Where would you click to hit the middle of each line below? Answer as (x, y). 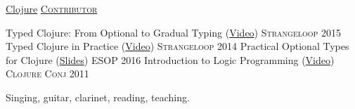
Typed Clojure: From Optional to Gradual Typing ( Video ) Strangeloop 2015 (174, 32)
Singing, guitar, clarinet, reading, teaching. (98, 97)
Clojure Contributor (52, 8)
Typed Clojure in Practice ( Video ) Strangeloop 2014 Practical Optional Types (177, 46)
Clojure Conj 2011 (47, 73)
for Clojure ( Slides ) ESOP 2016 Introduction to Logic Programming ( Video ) (170, 59)
